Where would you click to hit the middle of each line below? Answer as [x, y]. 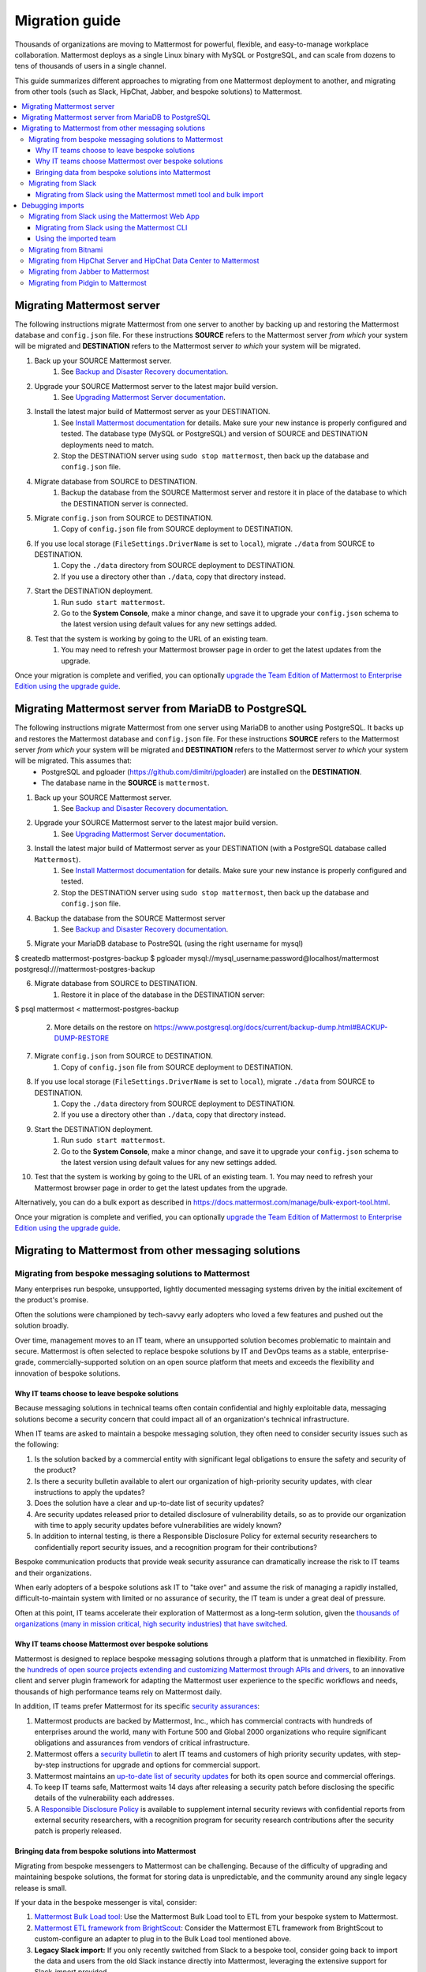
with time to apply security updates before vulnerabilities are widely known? [158, 1526]
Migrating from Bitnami [66, 249]
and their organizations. [53, 1573]
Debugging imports [53, 206]
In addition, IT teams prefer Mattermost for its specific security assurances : [137, 1706]
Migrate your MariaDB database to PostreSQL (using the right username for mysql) [169, 943]
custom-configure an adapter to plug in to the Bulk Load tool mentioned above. [163, 1939]
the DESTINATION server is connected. [125, 503]
